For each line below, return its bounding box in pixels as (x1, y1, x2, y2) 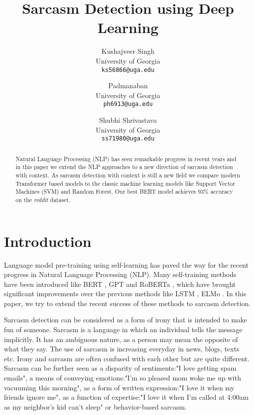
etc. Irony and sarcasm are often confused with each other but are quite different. (4, 353, 250, 363)
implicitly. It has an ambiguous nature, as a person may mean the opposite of (4, 334, 238, 344)
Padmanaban (108, 80, 148, 91)
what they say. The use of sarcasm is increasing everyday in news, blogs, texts (4, 344, 239, 354)
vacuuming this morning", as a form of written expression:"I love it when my (4, 382, 235, 392)
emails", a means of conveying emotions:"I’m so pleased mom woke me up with (4, 373, 241, 383)
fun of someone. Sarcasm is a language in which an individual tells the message (4, 324, 243, 335)
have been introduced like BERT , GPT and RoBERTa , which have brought (4, 278, 236, 289)
